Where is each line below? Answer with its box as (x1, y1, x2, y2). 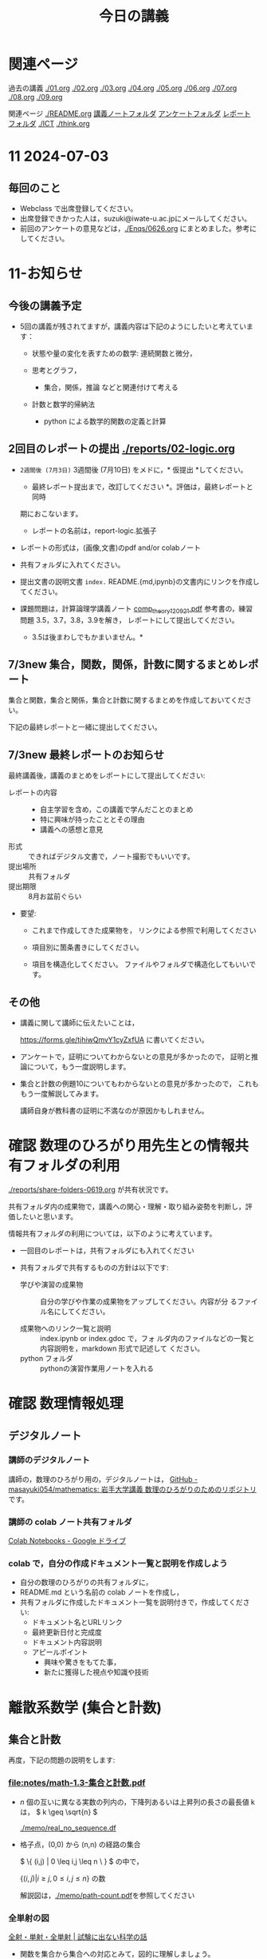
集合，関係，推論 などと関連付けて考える (43, 382, 179, 392)
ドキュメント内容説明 (31, 1638, 102, 1647)
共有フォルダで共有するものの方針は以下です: (19, 1262, 169, 1272)
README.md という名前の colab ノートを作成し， (19, 1587, 183, 1597)
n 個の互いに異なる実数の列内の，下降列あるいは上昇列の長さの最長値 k (19, 1797, 255, 1806)
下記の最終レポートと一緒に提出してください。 (8, 723, 162, 732)
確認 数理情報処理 (8, 1395, 124, 1413)
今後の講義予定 (8, 299, 82, 313)
